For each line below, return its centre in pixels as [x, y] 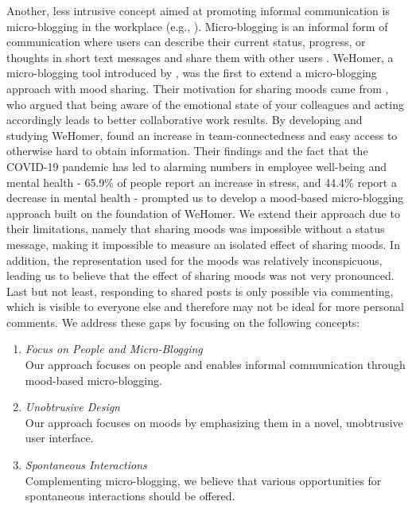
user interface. [59, 438]
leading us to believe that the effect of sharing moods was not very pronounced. [200, 276]
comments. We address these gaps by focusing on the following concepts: [183, 322]
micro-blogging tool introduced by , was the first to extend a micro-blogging [192, 73]
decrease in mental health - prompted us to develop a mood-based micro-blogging [205, 198]
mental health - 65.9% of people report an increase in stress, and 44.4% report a [202, 182]
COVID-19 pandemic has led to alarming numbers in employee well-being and [196, 166]
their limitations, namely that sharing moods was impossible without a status [196, 229]
